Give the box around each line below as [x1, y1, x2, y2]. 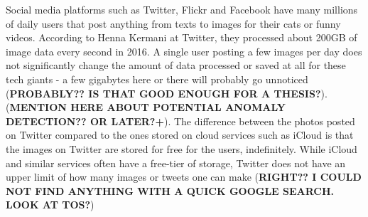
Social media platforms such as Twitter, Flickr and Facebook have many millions [6, 2, 358, 16]
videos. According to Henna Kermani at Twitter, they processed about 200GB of [6, 30, 357, 45]
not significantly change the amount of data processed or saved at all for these [6, 58, 346, 73]
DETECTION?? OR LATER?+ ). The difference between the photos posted [6, 113, 355, 128]
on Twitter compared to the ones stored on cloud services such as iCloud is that [6, 127, 354, 142]
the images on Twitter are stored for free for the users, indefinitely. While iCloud [6, 141, 357, 156]
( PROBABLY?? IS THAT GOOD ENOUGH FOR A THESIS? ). [6, 85, 328, 100]
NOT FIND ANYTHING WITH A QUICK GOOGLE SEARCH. [6, 183, 335, 198]
